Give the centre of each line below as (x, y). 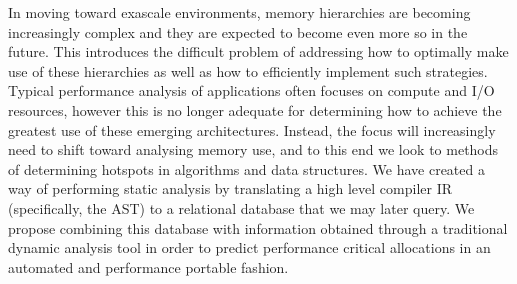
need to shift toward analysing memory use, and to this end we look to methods (253, 149)
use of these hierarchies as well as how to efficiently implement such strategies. (248, 70)
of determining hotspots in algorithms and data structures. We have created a (246, 168)
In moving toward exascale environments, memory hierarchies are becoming (239, 12)
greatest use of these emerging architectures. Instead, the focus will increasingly (252, 129)
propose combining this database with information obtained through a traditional (258, 227)
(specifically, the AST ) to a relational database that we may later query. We (241, 207)
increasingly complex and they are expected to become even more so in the (238, 31)
